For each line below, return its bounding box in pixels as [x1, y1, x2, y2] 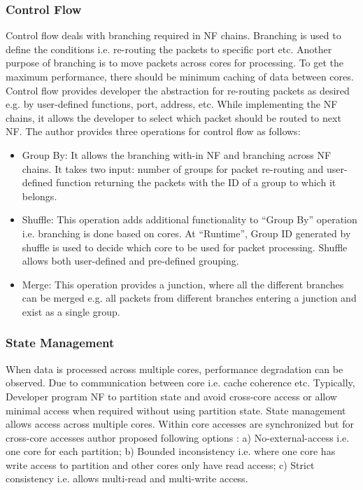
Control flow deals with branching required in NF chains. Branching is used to [6, 28, 341, 43]
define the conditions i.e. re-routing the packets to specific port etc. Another [6, 41, 332, 56]
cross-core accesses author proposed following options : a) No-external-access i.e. [6, 430, 350, 444]
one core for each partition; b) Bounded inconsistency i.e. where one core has [6, 444, 336, 458]
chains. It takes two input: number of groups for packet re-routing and [22, 161, 324, 176]
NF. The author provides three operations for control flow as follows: [6, 124, 301, 139]
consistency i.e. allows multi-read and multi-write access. [6, 471, 248, 486]
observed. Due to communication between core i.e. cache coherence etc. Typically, [6, 375, 355, 390]
